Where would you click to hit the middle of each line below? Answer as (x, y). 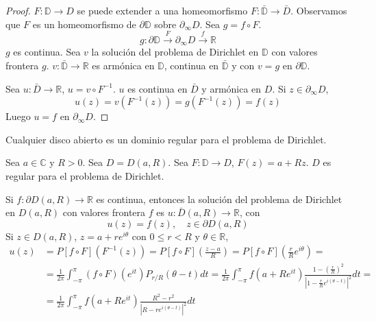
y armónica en (231, 88)
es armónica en (123, 66)
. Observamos (319, 10)
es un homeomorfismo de (84, 24)
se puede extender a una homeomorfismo (162, 10)
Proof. (18, 10)
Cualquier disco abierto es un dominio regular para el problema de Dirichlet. (166, 139)
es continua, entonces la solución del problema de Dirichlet (219, 199)
